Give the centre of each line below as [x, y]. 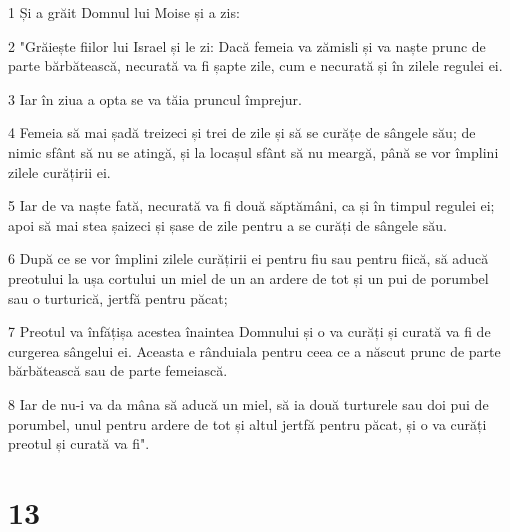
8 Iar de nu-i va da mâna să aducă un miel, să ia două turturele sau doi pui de [248, 403]
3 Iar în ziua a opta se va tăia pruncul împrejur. [155, 98]
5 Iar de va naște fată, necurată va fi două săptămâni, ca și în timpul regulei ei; [251, 205]
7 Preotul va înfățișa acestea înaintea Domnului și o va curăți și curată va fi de [249, 331]
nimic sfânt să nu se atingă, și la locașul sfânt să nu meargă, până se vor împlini [253, 151]
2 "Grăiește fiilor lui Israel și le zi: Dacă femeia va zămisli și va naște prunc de [247, 45]
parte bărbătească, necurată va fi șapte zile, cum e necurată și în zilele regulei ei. [255, 65]
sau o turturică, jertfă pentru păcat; [118, 297]
